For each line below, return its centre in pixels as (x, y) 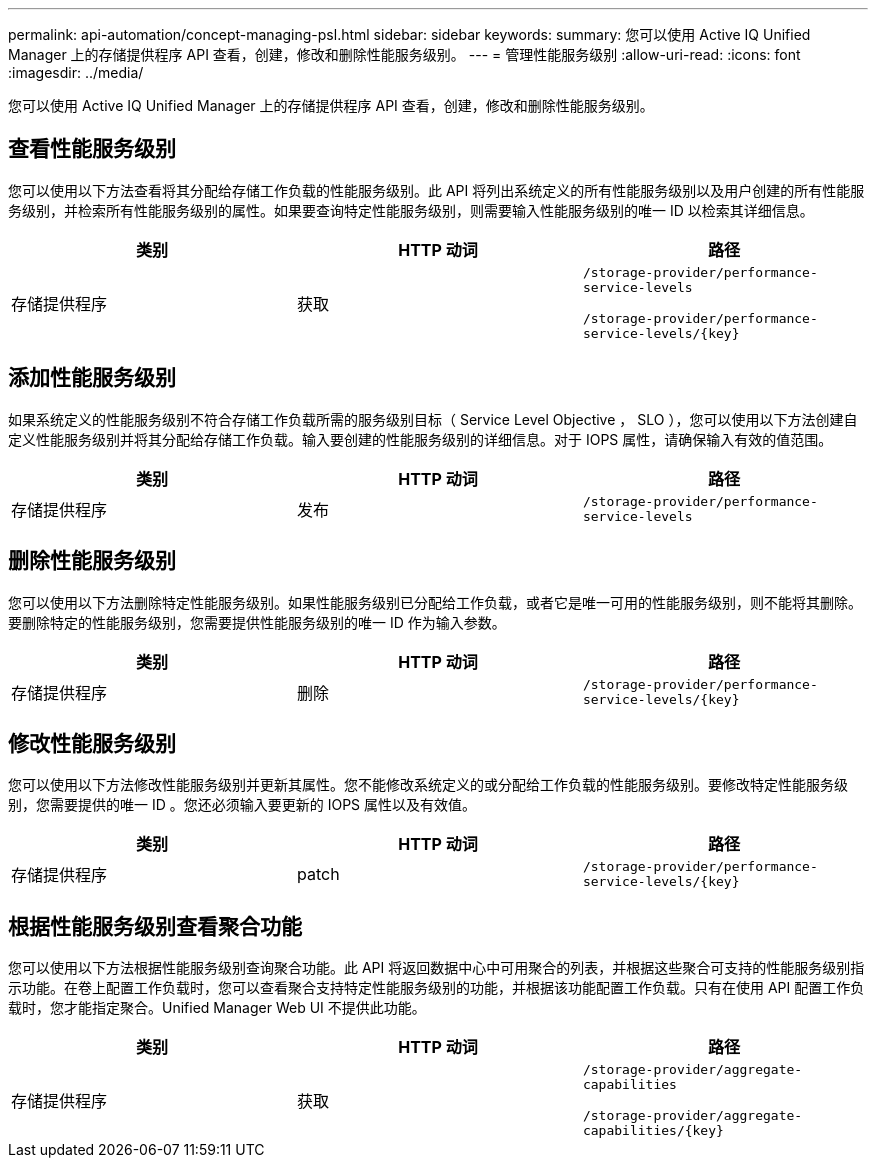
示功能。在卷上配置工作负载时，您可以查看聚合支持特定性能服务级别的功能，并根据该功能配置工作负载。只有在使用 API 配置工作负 (436, 988)
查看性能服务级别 (92, 149)
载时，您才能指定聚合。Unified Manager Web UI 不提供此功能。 (217, 1008)
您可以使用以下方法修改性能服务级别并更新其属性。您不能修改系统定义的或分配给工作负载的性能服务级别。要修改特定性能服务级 (428, 785)
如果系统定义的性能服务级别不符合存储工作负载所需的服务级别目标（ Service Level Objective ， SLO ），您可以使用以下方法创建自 (433, 419)
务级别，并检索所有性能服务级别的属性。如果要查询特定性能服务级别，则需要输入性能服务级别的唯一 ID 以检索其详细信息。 (411, 210)
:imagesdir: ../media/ (76, 72)
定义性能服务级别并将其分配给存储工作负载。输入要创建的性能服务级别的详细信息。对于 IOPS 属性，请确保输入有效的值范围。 (420, 439)
